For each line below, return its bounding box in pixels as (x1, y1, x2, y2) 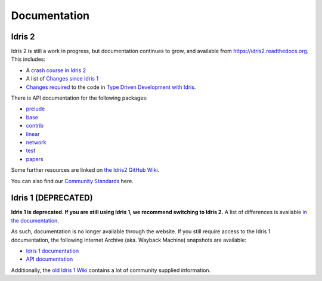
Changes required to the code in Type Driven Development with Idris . (26, 84, 196, 91)
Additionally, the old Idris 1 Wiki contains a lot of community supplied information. (11, 266, 211, 274)
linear (26, 130, 40, 137)
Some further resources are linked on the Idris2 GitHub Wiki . (11, 166, 160, 174)
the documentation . (11, 217, 60, 224)
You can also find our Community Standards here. (11, 177, 134, 184)
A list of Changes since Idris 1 (26, 75, 98, 82)
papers (26, 155, 44, 162)
